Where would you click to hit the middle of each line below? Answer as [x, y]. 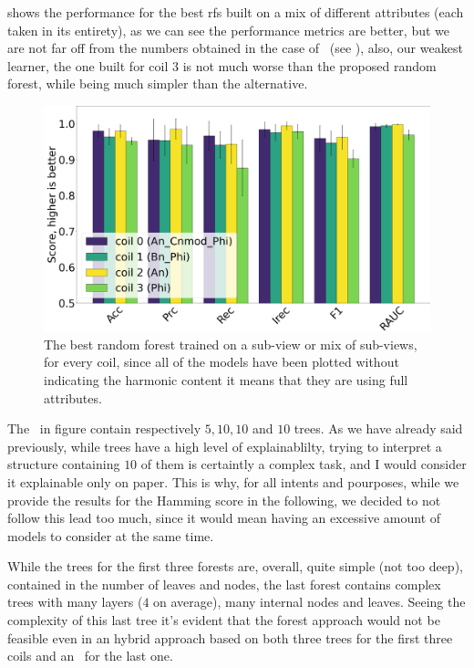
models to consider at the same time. [111, 535]
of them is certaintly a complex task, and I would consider [304, 464]
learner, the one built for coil [88, 65]
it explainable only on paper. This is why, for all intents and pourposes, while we [233, 481]
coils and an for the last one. [90, 656]
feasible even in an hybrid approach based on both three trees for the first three [230, 637]
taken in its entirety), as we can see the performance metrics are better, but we [229, 30]
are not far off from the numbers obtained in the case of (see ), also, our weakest [235, 48]
